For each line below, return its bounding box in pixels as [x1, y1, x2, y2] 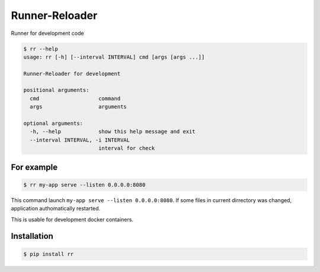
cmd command [30, 95, 121, 102]
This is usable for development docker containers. [11, 216, 133, 223]
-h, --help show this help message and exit [30, 128, 196, 135]
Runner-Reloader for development [23, 70, 121, 77]
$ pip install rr [23, 251, 74, 257]
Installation [11, 231, 53, 241]
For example [11, 162, 58, 172]
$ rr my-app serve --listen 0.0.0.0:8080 [23, 181, 146, 188]
